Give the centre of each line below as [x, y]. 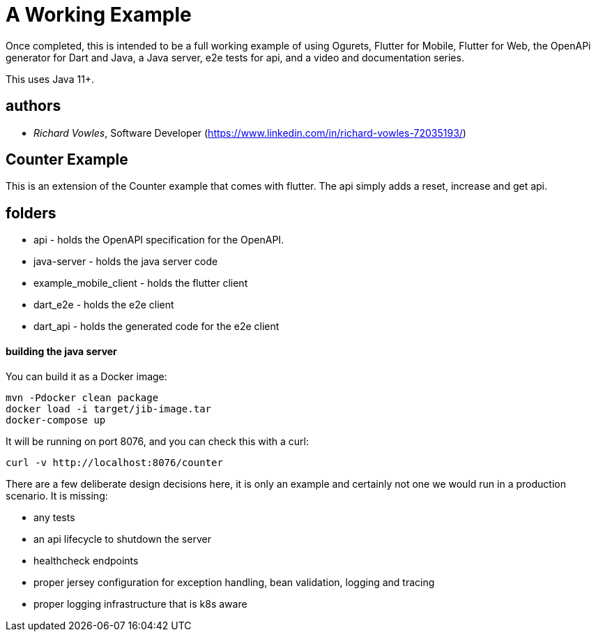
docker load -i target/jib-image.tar [109, 409]
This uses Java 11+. [50, 79]
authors [33, 106]
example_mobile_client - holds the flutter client [141, 283]
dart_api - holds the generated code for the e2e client [156, 327]
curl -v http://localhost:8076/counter [114, 462]
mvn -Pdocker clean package [82, 397]
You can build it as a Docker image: [86, 376]
